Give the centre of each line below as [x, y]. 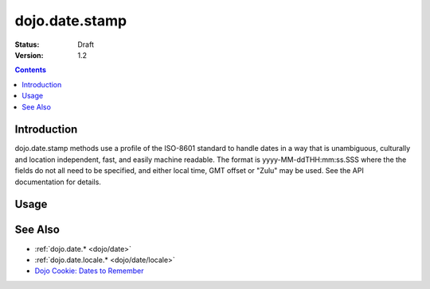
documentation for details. [58, 182]
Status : [27, 44]
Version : [29, 55]
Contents [31, 70]
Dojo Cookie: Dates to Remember [89, 271]
